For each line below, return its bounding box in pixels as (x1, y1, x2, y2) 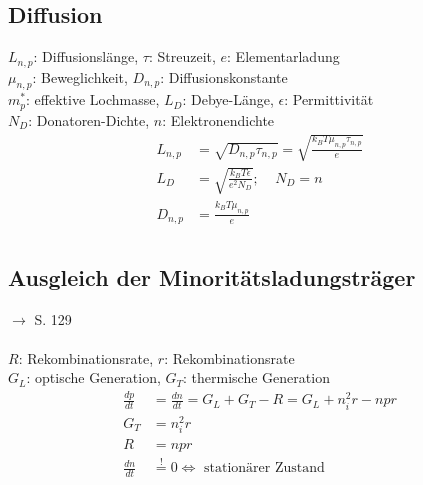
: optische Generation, (26, 367, 161, 388)
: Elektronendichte (162, 109, 275, 130)
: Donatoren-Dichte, (28, 109, 150, 130)
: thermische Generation (183, 367, 330, 388)
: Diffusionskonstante (160, 66, 288, 87)
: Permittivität (284, 89, 374, 110)
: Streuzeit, (148, 46, 216, 67)
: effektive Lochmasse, (26, 89, 160, 110)
